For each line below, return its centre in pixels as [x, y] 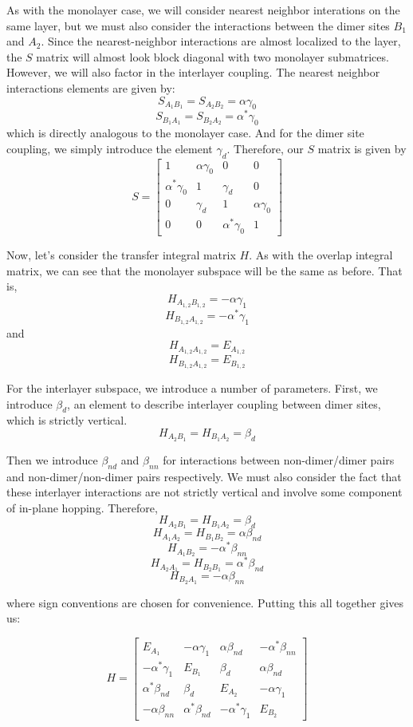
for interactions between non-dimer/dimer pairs [279, 459]
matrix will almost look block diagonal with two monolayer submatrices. [212, 56]
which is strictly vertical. [67, 420]
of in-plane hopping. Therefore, [82, 507]
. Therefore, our [265, 148]
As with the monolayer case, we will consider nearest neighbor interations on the [203, 10]
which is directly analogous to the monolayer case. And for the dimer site [185, 133]
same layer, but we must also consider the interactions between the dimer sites [198, 25]
